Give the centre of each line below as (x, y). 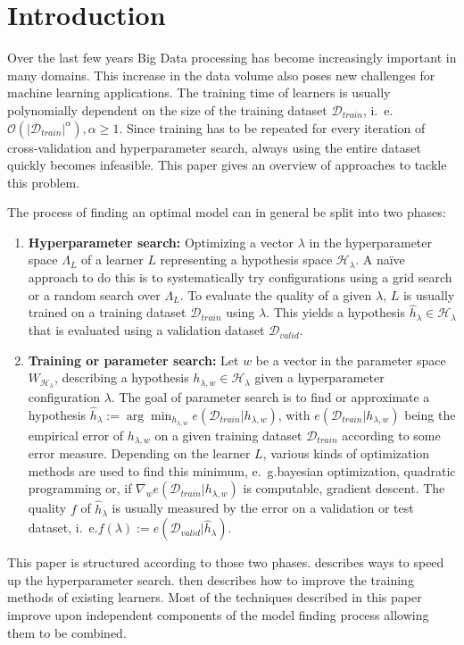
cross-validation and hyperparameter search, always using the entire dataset (214, 147)
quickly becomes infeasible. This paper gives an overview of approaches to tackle (227, 165)
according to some (391, 435)
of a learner (112, 260)
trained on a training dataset (107, 312)
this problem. (44, 182)
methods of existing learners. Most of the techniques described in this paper (215, 597)
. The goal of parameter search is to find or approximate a (270, 397)
